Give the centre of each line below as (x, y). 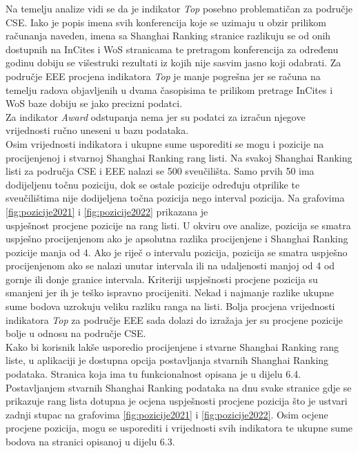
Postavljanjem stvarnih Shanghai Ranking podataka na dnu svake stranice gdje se (179, 387)
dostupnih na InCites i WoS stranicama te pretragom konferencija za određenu (172, 49)
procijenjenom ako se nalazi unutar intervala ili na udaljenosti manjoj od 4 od (170, 266)
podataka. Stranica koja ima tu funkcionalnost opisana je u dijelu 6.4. (153, 374)
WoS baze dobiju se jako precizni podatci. (94, 103)
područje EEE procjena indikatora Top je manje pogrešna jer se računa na (163, 76)
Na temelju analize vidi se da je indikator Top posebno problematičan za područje (179, 8)
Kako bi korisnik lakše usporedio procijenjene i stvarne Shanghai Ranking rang (172, 346)
